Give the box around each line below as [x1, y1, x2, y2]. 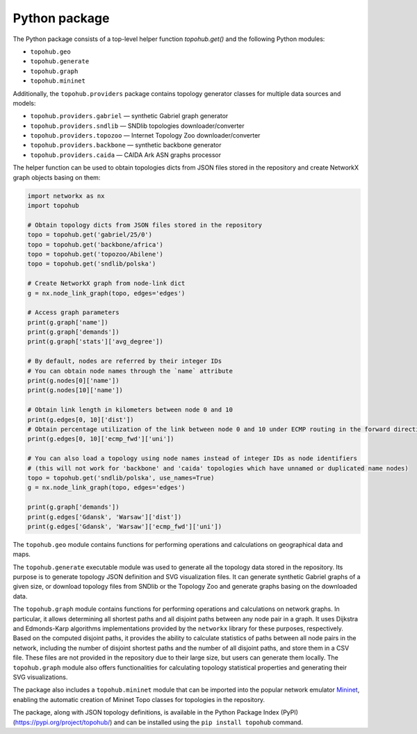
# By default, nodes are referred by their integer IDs [27, 357, 222, 365]
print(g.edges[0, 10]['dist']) [27, 416, 135, 423]
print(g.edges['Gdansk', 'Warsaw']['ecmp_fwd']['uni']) [27, 522, 222, 530]
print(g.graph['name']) [27, 318, 109, 326]
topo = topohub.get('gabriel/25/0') [27, 231, 153, 239]
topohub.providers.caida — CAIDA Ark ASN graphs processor [30, 150, 222, 159]
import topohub [27, 202, 79, 209]
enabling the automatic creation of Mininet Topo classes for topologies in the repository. [13, 695, 265, 703]
